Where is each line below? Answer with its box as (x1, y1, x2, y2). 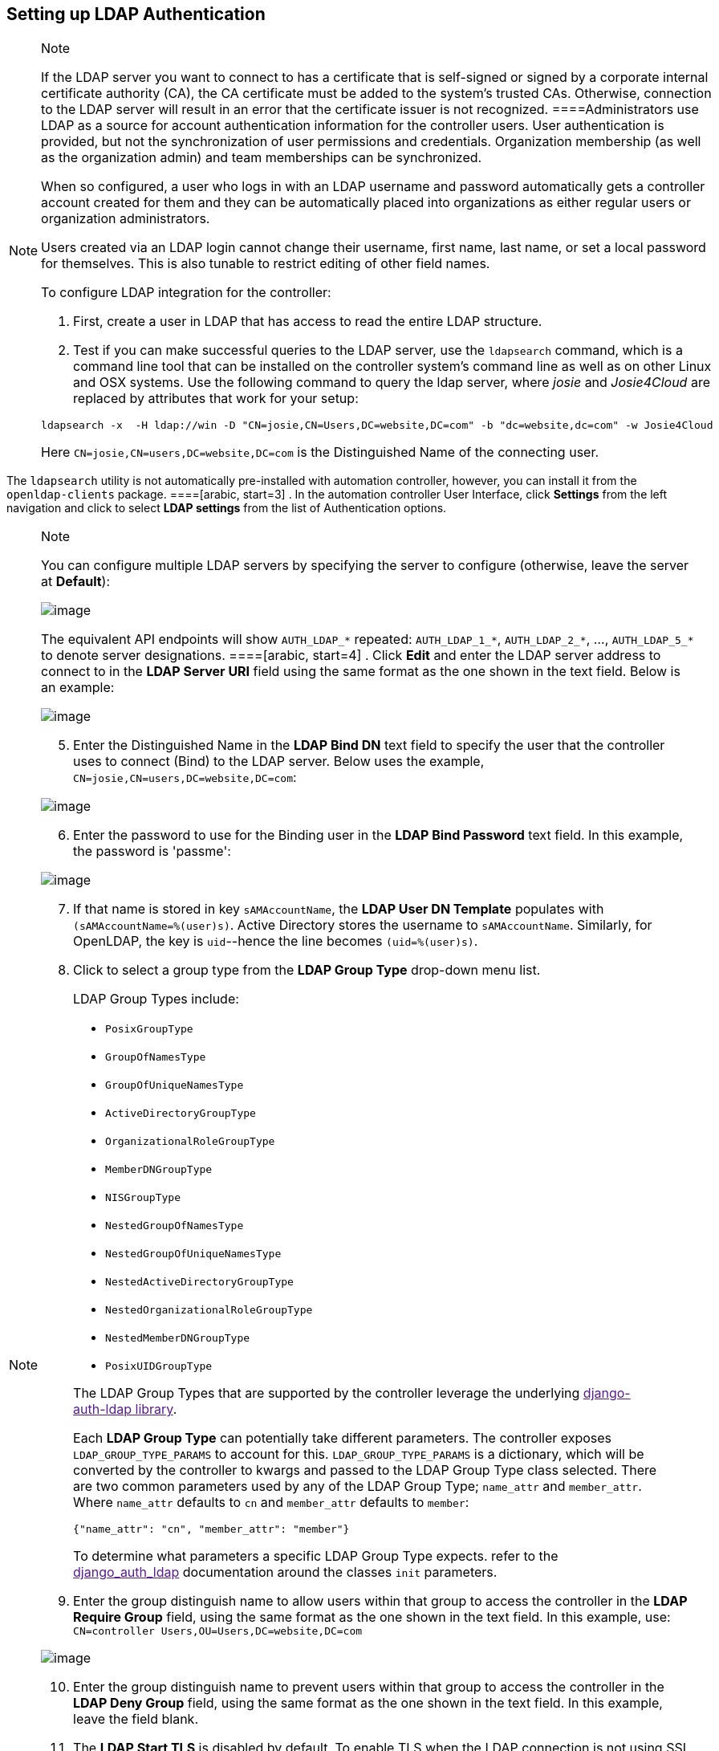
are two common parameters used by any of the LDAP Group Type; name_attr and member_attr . (73, 1478, 642, 1495)
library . (135, 1401, 177, 1418)
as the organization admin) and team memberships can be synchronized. (41, 149, 482, 166)
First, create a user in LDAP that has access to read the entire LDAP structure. (73, 313, 542, 330)
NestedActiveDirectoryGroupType (105, 1276, 294, 1289)
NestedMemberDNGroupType (105, 1332, 250, 1345)
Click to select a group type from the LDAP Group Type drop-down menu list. (73, 962, 541, 979)
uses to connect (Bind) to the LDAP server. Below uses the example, (73, 753, 485, 770)
